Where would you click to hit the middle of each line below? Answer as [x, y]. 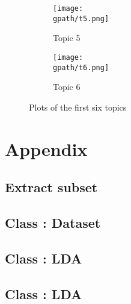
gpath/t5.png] [81, 18]
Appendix [46, 148]
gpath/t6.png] [81, 67]
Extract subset [51, 187]
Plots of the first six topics [78, 107]
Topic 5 [67, 38]
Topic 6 [67, 87]
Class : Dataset [53, 222]
